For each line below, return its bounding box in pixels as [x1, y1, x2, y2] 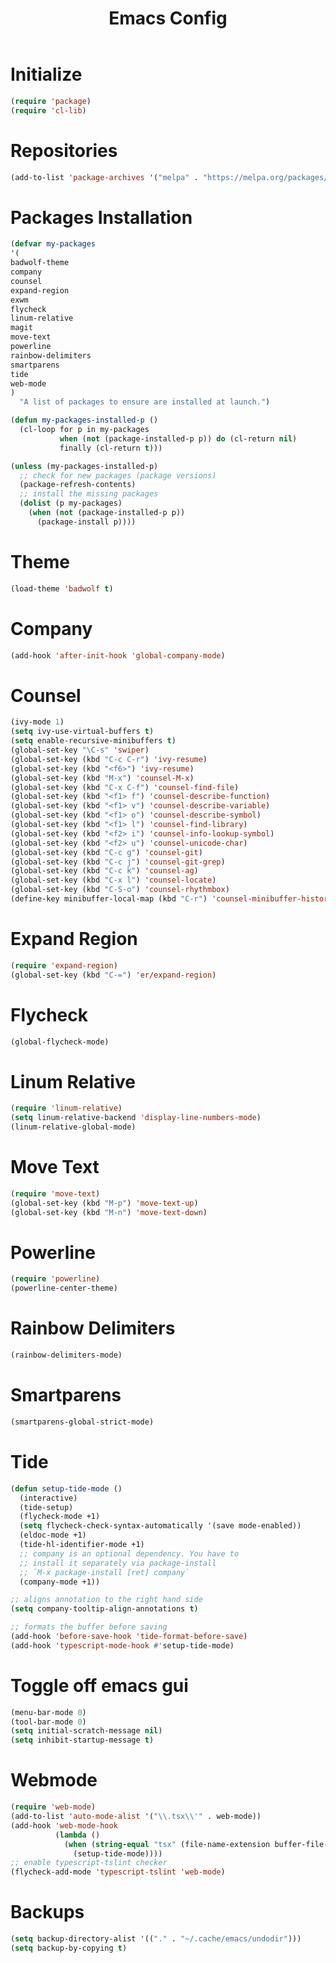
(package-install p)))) [36, 517, 137, 527]
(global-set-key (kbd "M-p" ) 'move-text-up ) [10, 1198, 199, 1208]
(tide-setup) [19, 1502, 74, 1512]
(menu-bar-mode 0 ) [10, 1707, 87, 1717]
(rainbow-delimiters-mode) [10, 1350, 123, 1361]
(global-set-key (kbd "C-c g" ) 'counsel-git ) [10, 847, 203, 857]
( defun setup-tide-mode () [10, 1483, 123, 1494]
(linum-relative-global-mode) [10, 1122, 137, 1132]
